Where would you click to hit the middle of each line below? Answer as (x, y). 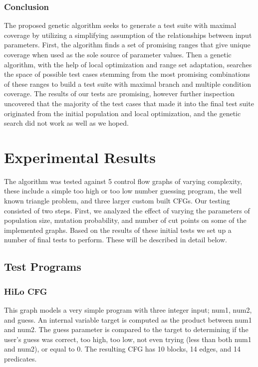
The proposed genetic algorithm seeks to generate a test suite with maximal (120, 25)
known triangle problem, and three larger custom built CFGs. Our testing (117, 201)
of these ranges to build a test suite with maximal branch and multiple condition (128, 84)
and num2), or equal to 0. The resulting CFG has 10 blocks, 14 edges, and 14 (122, 349)
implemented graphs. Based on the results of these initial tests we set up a (118, 230)
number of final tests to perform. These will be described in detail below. (116, 240)
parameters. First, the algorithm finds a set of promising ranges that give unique (127, 45)
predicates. (20, 359)
